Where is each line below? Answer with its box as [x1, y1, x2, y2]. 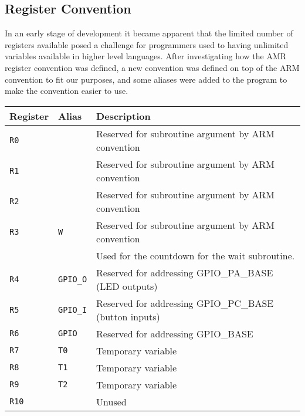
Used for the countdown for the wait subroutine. [96, 248, 295, 262]
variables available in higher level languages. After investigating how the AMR [5, 50, 287, 62]
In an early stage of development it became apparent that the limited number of [5, 27, 293, 39]
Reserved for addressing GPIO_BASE [96, 326, 253, 340]
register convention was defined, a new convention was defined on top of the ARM [5, 61, 300, 73]
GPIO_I [57, 305, 87, 314]
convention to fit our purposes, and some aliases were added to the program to [5, 73, 287, 85]
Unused [96, 394, 127, 408]
